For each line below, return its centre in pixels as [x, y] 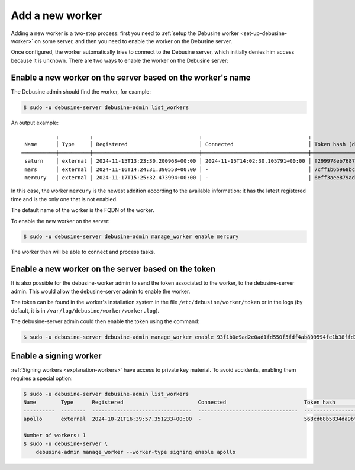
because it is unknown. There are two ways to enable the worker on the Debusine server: [120, 60]
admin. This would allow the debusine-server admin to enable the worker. [101, 291]
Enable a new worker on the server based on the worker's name [131, 77]
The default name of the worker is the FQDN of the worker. [83, 210]
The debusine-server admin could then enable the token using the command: [105, 321]
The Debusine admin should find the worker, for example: [81, 91]
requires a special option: [42, 378]
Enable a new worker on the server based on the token [113, 269]
